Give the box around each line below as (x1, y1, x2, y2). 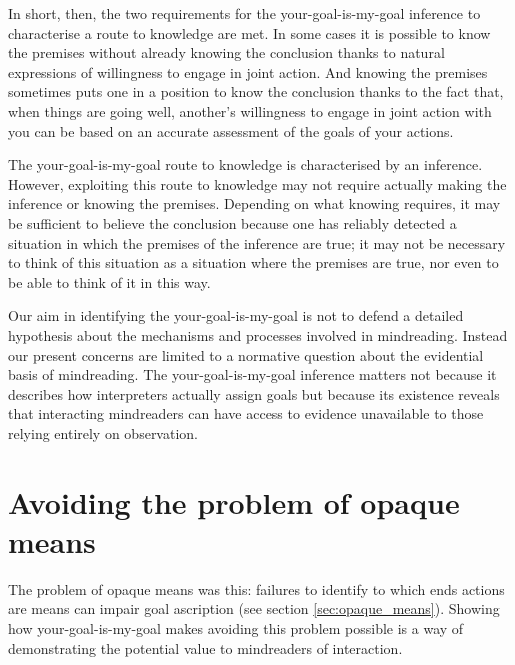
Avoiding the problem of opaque (8, 481, 460, 522)
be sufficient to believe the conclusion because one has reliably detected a (8, 212, 457, 233)
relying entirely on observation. (8, 422, 198, 443)
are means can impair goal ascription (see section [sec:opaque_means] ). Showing (8, 598, 500, 619)
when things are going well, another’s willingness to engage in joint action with (8, 100, 492, 121)
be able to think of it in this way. (8, 271, 211, 292)
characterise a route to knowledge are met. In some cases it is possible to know (8, 22, 491, 43)
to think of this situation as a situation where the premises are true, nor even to (8, 252, 499, 273)
